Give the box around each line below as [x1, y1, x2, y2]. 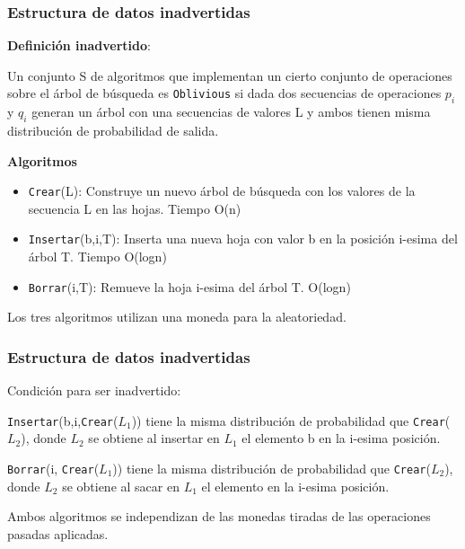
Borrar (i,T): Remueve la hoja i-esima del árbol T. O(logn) [28, 277, 351, 296]
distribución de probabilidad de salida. [7, 121, 219, 139]
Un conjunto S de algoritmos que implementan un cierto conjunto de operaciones [7, 66, 452, 84]
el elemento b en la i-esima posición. [241, 429, 441, 447]
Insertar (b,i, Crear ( [7, 411, 118, 429]
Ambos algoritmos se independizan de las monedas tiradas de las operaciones [7, 507, 431, 526]
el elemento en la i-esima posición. [201, 476, 390, 495]
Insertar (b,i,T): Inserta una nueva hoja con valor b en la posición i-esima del [28, 229, 458, 248]
